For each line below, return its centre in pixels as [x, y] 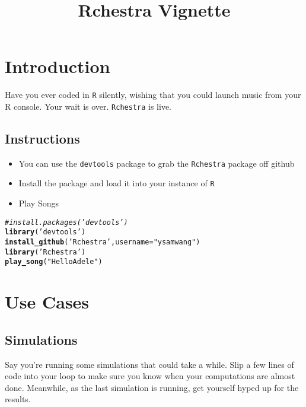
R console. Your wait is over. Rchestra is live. [88, 106]
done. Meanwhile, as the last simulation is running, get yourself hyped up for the [152, 387]
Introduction [58, 66]
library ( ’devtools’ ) [45, 232]
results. [18, 399]
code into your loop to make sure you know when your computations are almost [150, 376]
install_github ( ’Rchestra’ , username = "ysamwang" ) [103, 242]
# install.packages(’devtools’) [66, 222]
